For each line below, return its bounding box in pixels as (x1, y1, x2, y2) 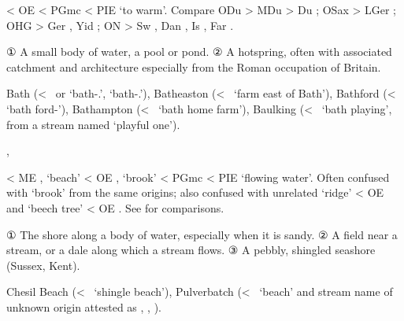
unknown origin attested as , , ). (6, 298, 161, 315)
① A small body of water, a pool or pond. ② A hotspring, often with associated (6, 43, 392, 60)
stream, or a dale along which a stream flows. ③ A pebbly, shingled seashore (6, 242, 376, 258)
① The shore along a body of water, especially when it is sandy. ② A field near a (6, 226, 398, 242)
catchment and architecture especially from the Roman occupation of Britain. (6, 58, 381, 75)
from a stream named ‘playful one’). (6, 116, 180, 132)
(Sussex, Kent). (6, 256, 80, 273)
